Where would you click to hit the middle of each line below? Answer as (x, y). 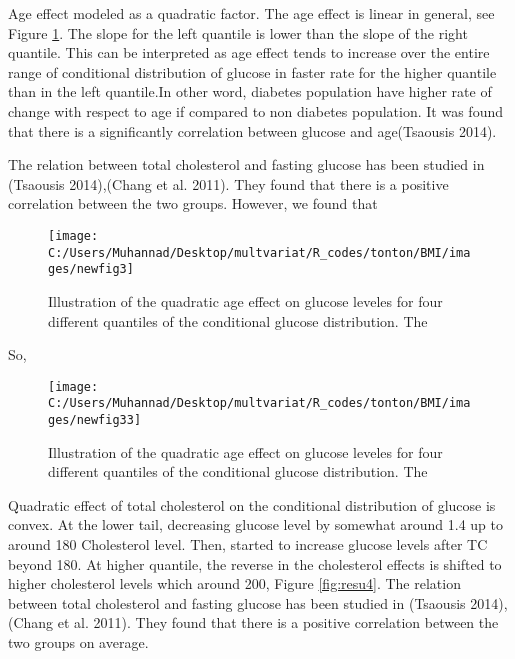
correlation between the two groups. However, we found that (193, 203)
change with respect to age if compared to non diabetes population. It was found (255, 110)
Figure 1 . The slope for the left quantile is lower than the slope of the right (238, 32)
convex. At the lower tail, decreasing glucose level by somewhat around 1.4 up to (255, 524)
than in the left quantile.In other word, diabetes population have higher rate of (250, 91)
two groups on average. (78, 642)
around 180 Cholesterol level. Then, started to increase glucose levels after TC (248, 544)
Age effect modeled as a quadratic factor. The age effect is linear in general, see (251, 13)
